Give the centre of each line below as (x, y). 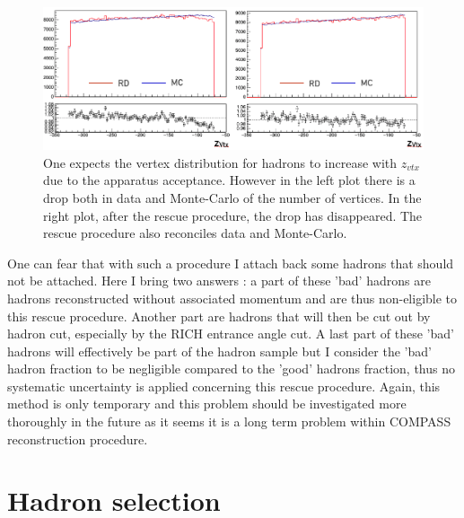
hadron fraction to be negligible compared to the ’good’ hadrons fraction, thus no (231, 369)
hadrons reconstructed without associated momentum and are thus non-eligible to (232, 298)
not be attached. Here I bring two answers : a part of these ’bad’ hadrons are (219, 281)
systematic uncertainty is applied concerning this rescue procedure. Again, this (224, 386)
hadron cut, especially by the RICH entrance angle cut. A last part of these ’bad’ (231, 334)
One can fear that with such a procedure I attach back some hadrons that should (231, 263)
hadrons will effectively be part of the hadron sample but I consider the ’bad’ (219, 351)
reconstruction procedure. (78, 439)
